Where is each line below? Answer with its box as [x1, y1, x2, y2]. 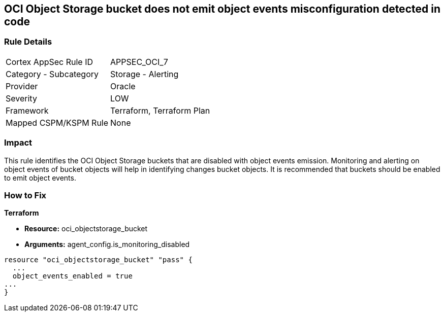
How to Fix [4, 190, 47, 200]
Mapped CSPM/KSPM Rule [6, 117, 109, 128]
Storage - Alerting [110, 68, 179, 79]
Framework [6, 105, 49, 116]
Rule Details [4, 37, 52, 47]
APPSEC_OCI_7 [110, 56, 168, 67]
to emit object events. [4, 173, 76, 182]
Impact [4, 137, 33, 148]
